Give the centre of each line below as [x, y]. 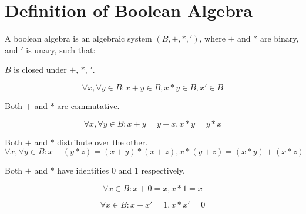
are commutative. [88, 105]
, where [212, 38]
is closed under [40, 69]
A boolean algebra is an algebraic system [78, 38]
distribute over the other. [102, 142]
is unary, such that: [61, 50]
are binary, [279, 38]
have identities [83, 170]
